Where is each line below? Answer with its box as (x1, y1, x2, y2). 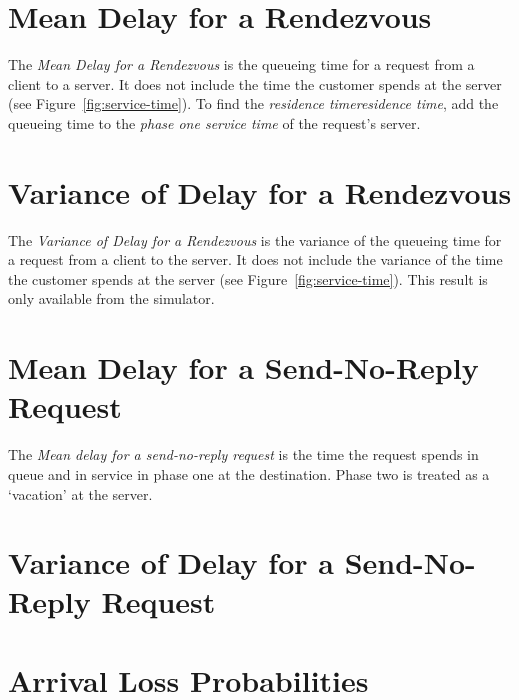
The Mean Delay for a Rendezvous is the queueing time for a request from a (8, 54, 475, 75)
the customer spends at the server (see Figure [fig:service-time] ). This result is (8, 268, 488, 289)
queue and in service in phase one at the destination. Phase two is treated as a (8, 463, 490, 484)
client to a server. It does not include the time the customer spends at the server (8, 73, 502, 94)
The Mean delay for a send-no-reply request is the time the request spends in (8, 444, 479, 465)
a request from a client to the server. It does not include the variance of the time (8, 249, 503, 270)
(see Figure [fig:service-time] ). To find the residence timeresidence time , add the (8, 93, 499, 114)
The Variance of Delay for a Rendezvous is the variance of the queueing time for (8, 229, 502, 250)
